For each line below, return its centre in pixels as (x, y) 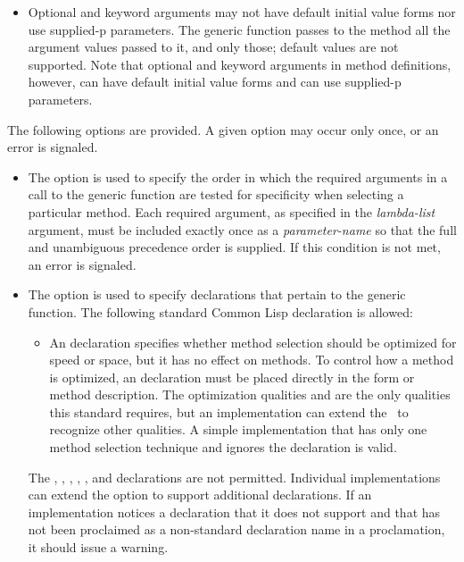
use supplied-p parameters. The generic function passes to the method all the (239, 29)
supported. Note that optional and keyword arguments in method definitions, (240, 64)
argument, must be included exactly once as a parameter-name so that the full (242, 229)
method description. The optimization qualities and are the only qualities (250, 394)
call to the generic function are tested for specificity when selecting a (216, 194)
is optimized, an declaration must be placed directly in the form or (232, 377)
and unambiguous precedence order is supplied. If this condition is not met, (234, 247)
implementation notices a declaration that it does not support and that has (234, 512)
